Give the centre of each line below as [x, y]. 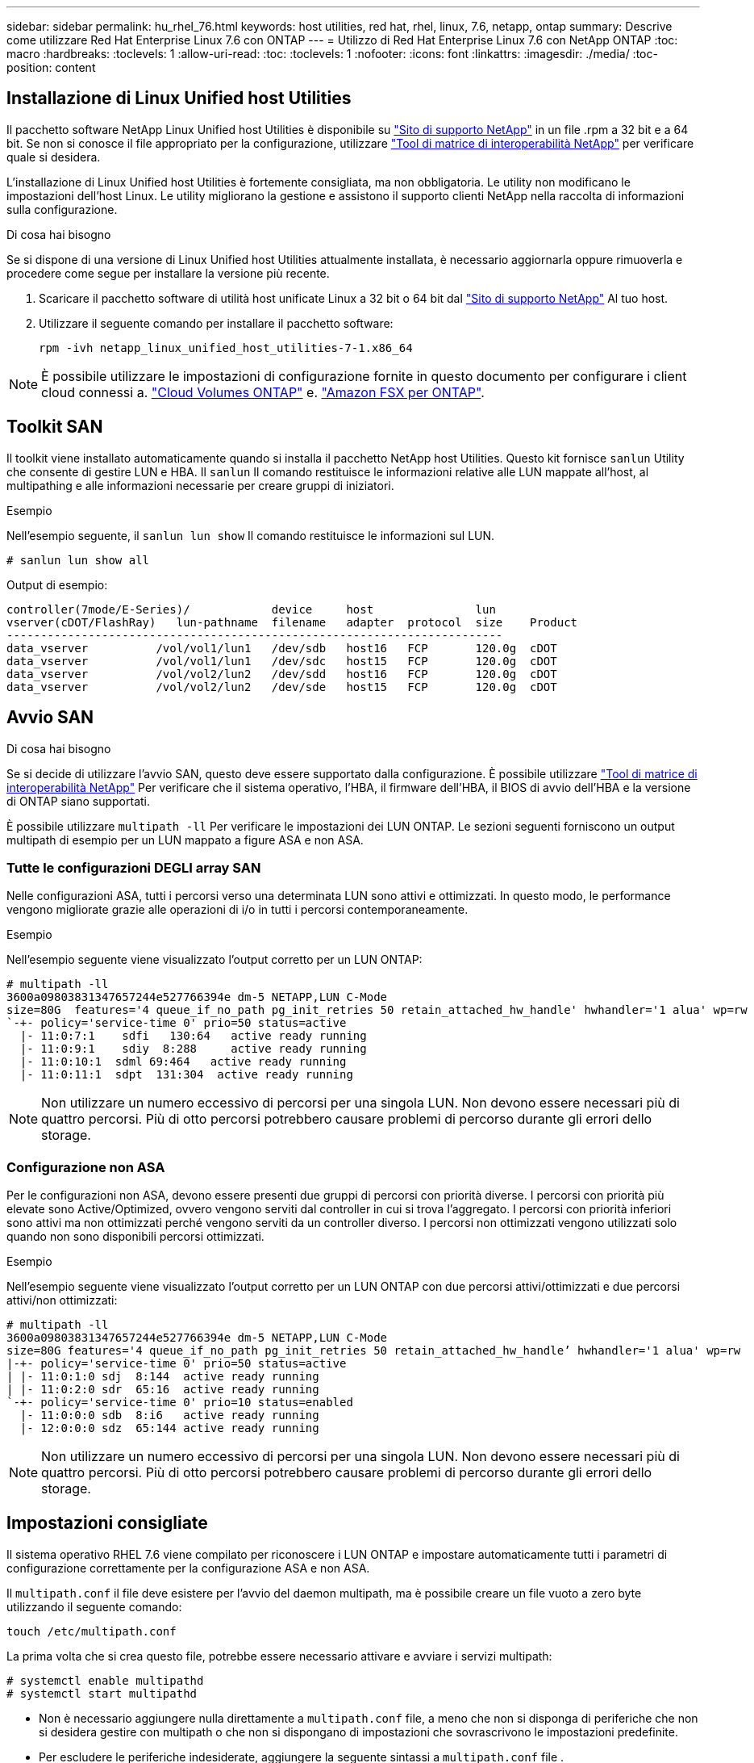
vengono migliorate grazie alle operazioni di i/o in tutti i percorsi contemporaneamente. [237, 910]
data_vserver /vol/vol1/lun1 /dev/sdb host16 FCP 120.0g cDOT [282, 648]
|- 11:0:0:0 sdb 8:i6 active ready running [169, 1415]
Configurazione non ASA [86, 1167]
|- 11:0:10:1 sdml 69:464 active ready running [183, 1062]
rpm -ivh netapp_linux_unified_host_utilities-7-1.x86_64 [226, 348]
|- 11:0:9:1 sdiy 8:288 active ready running [193, 1049]
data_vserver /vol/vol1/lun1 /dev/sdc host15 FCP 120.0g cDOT [282, 661]
